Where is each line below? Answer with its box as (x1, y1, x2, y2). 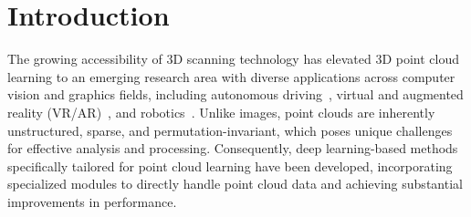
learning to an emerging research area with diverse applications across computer (7, 67, 455, 86)
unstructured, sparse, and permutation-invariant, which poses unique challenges (7, 120, 453, 139)
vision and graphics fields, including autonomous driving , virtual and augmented (7, 85, 464, 104)
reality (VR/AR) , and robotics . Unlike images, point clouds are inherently (7, 102, 435, 121)
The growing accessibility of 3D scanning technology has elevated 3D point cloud (7, 49, 459, 68)
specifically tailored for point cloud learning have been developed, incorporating (7, 156, 453, 175)
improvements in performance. (7, 191, 177, 211)
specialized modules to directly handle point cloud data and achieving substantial (7, 174, 463, 193)
